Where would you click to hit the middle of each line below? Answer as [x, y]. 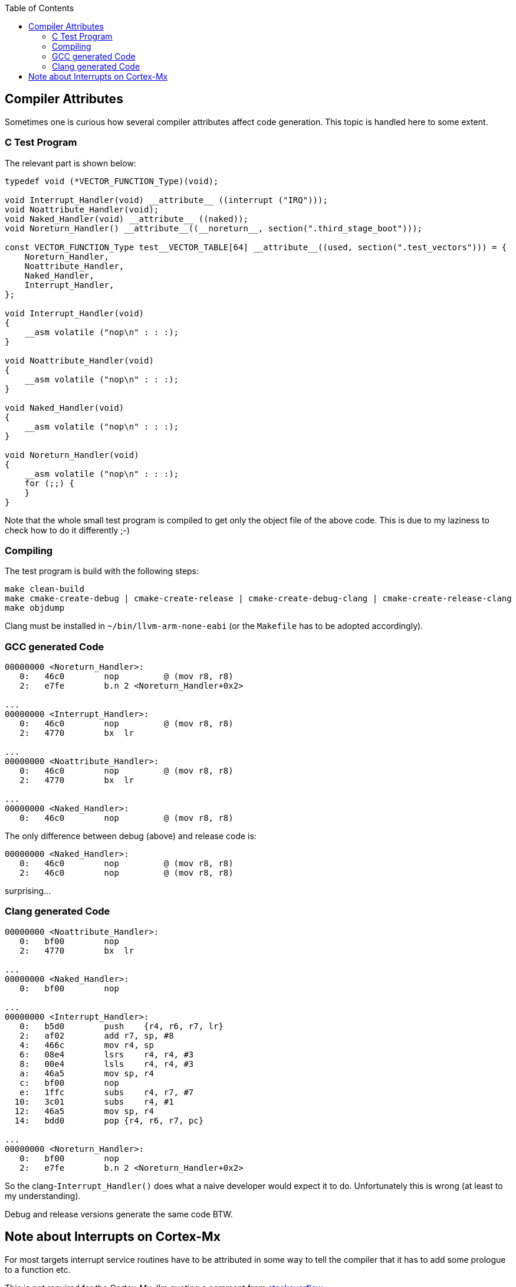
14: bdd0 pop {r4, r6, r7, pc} [109, 1120]
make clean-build [45, 589]
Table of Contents [40, 8]
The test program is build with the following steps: [102, 571]
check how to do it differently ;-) [68, 530]
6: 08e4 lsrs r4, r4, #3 [107, 1054]
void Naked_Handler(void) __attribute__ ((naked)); [127, 219]
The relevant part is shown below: [70, 163]
